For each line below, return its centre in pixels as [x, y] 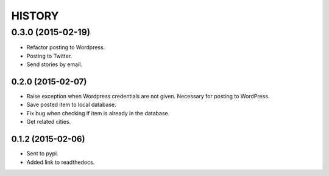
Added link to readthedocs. [61, 162]
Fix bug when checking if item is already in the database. [98, 113]
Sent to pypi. [42, 154]
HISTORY [35, 16]
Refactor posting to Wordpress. [66, 47]
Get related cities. [49, 122]
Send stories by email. [54, 64]
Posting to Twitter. [49, 56]
